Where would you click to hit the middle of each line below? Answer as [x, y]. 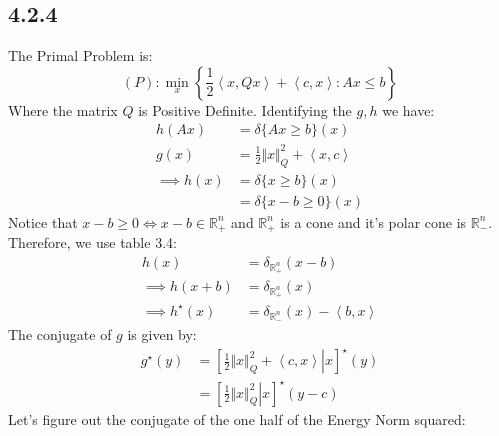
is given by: [162, 333]
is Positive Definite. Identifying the [245, 109]
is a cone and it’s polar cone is [373, 221]
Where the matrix [63, 109]
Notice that [43, 221]
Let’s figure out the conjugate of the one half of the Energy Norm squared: [237, 418]
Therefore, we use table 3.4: [92, 242]
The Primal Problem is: [80, 55]
